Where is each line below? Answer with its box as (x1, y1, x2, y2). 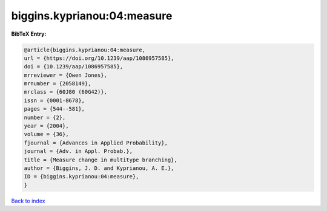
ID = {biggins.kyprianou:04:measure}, (24, 173, 139, 180)
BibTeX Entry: (11, 30, 47, 37)
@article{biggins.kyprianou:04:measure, (24, 46, 145, 53)
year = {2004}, (24, 123, 69, 129)
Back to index (11, 197, 45, 204)
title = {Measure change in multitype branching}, (24, 156, 178, 163)
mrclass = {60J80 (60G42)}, (24, 88, 107, 96)
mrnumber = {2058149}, (24, 80, 91, 87)
